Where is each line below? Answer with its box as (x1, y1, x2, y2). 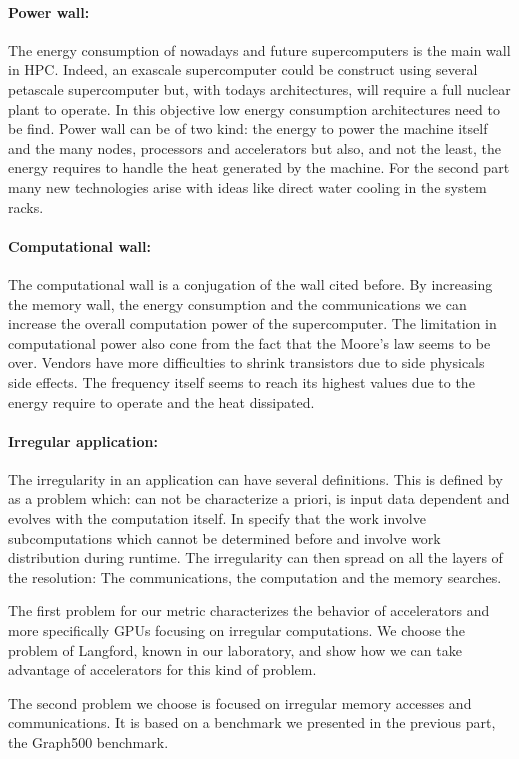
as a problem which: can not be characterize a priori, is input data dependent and (8, 488, 510, 509)
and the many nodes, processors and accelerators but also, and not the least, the (8, 137, 502, 158)
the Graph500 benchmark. (8, 732, 169, 753)
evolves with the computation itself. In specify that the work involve (8, 508, 426, 529)
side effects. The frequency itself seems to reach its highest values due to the (8, 371, 475, 392)
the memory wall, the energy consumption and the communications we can (8, 293, 467, 314)
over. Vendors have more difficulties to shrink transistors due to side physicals (8, 352, 485, 373)
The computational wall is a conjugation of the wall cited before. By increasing (8, 273, 493, 294)
